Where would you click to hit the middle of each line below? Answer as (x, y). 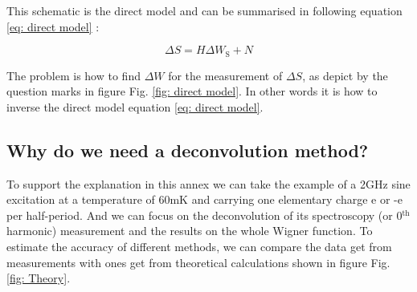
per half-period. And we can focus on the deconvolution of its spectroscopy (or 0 (204, 215)
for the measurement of (225, 75)
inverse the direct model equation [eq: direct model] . (135, 106)
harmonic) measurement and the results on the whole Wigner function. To (190, 231)
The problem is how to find (74, 75)
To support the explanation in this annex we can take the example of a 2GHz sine (208, 183)
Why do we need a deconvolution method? (188, 150)
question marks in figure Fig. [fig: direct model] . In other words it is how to (192, 91)
